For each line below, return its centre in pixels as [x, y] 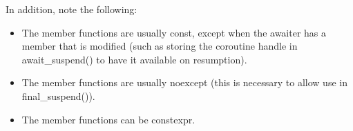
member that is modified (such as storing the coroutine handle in [160, 46]
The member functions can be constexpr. [108, 119]
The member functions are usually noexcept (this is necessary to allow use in [184, 82]
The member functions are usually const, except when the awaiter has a [174, 32]
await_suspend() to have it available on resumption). [134, 59]
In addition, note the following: [71, 9]
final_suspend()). [58, 95]
